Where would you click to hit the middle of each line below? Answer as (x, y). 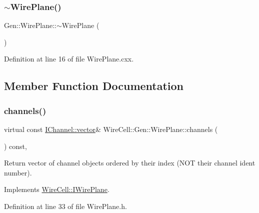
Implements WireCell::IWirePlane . (57, 189)
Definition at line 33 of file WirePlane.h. (65, 206)
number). (18, 172)
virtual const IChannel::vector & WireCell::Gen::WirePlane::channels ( (111, 129)
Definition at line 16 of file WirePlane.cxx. (69, 59)
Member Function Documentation (94, 86)
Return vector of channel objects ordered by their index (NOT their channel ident (130, 163)
